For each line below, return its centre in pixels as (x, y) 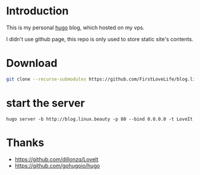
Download (32, 63)
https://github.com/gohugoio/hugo (57, 165)
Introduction (37, 11)
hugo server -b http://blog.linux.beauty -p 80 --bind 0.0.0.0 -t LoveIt (100, 119)
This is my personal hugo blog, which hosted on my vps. (75, 27)
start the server (46, 103)
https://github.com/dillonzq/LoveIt (57, 159)
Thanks (25, 142)
